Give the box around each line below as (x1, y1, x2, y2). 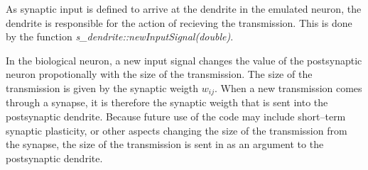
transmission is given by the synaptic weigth (6, 80, 199, 95)
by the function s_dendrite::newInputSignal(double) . (6, 29, 234, 44)
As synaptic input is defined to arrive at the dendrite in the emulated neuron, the (6, 1, 362, 16)
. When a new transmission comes (215, 80, 362, 95)
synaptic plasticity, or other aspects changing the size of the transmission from (6, 123, 347, 137)
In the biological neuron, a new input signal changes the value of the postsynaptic (6, 52, 362, 67)
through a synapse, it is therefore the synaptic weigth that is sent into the (6, 95, 328, 110)
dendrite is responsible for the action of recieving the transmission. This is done (6, 15, 352, 30)
